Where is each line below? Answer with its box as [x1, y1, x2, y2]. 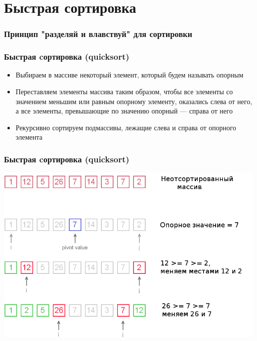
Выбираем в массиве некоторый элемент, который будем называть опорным [15, 70, 244, 80]
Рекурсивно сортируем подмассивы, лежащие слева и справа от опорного [15, 122, 236, 132]
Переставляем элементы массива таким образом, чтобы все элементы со [15, 86, 233, 97]
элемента [15, 132, 43, 142]
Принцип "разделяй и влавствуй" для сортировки [4, 28, 192, 40]
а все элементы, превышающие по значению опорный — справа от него [15, 106, 233, 116]
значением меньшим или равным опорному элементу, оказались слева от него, [15, 96, 253, 106]
